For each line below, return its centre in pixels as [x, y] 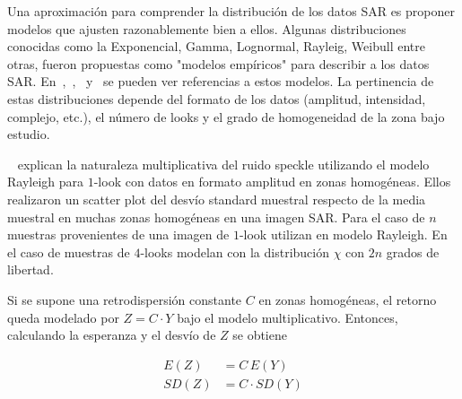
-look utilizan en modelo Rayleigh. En [343, 234]
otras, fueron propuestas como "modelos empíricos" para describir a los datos [218, 63]
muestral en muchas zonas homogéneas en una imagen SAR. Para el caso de [216, 217]
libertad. [31, 269]
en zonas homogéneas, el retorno [348, 299]
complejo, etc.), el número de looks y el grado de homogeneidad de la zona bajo [226, 116]
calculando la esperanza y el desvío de [112, 335]
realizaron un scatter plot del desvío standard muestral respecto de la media [217, 199]
